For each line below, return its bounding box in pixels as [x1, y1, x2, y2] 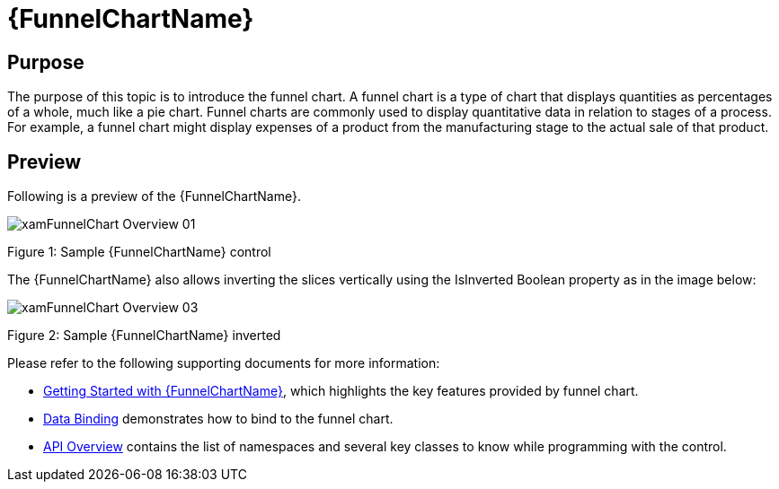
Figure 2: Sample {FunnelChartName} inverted [7, 327, 281, 344]
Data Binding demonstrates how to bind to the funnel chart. [43, 411, 394, 427]
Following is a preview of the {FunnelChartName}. [7, 188, 301, 205]
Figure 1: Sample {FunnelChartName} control [7, 244, 271, 260]
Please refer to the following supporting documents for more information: [7, 355, 440, 371]
